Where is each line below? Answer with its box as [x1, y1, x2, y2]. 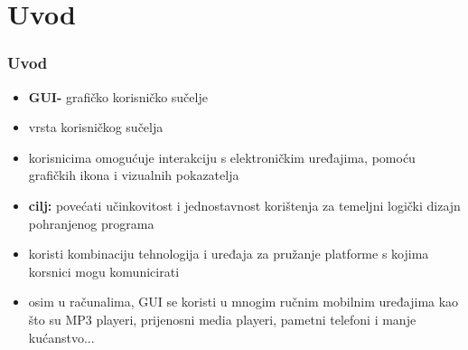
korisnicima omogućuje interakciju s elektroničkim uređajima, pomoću [28, 147, 416, 166]
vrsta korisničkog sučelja [28, 118, 164, 137]
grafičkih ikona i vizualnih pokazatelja [28, 166, 239, 184]
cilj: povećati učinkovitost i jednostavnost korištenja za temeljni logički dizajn [28, 195, 461, 214]
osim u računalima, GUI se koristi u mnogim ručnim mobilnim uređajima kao [28, 292, 459, 311]
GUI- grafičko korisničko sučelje [28, 87, 208, 106]
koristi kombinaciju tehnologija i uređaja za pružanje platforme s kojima [28, 244, 429, 263]
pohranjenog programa [28, 213, 154, 232]
